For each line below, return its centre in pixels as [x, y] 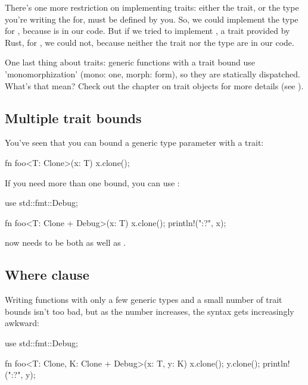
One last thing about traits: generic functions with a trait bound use [130, 62]
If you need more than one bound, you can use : [92, 182]
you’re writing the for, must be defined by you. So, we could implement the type [152, 19]
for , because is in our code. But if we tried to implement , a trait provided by [147, 31]
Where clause [47, 275]
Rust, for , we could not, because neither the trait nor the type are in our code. [150, 42]
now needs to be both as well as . [66, 242]
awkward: [22, 323]
